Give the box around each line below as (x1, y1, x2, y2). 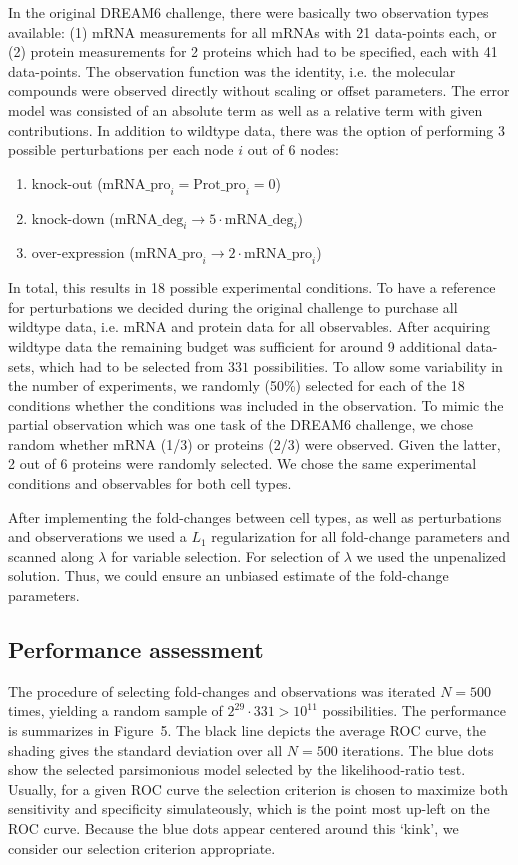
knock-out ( (31, 172, 103, 193)
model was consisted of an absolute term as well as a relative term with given (8, 99, 483, 120)
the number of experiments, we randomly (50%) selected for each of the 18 (8, 375, 465, 396)
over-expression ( (31, 242, 135, 263)
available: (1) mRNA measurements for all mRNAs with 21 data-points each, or (8, 21, 497, 42)
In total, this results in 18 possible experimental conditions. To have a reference (8, 277, 496, 298)
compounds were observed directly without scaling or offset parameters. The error (8, 80, 510, 101)
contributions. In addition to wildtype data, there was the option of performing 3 (8, 119, 505, 140)
